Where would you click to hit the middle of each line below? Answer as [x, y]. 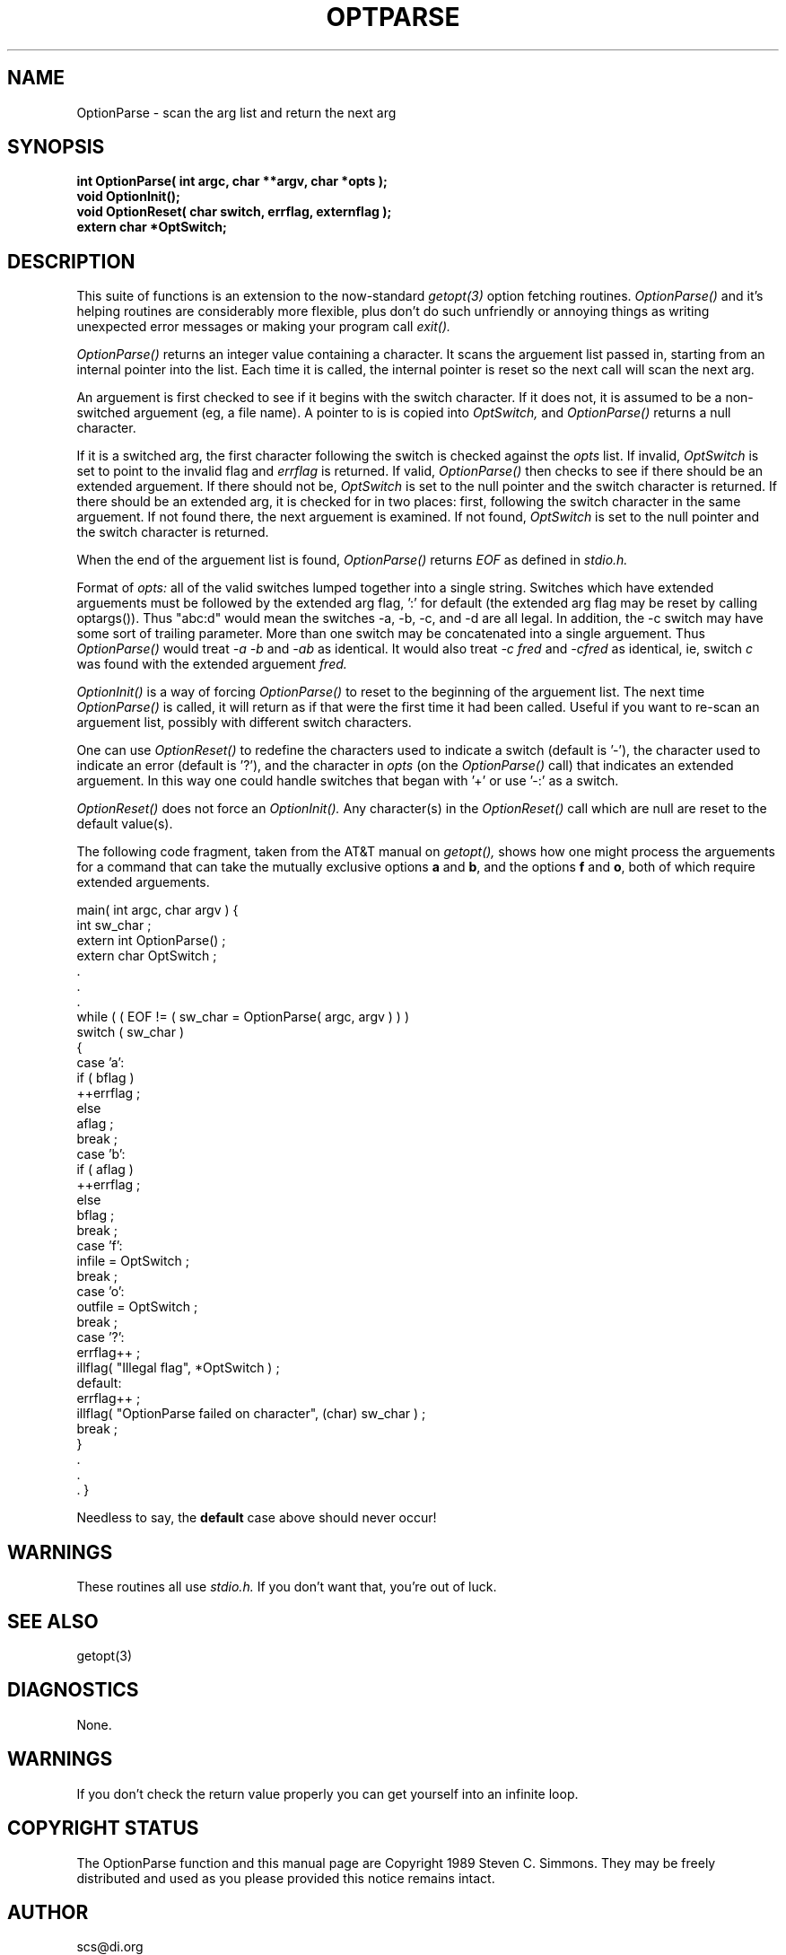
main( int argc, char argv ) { [157, 910]
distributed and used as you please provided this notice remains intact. [286, 1878]
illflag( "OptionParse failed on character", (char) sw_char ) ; [251, 1414]
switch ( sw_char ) [131, 1032]
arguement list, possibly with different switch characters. [244, 723]
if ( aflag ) [105, 1170]
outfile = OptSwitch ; [137, 1307]
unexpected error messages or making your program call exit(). [264, 327]
